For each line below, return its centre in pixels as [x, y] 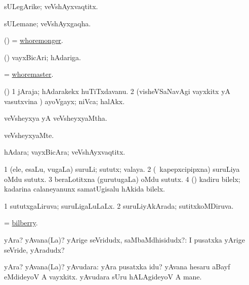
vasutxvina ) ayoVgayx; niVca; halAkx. [65, 101]
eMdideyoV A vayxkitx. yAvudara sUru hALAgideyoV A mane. [103, 276]
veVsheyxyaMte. [29, 135]
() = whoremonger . [34, 40]
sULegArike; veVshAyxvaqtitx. [51, 6]
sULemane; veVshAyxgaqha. [48, 23]
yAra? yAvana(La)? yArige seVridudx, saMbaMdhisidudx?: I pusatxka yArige [124, 239]
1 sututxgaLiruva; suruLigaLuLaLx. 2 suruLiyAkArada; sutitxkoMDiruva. [119, 205]
